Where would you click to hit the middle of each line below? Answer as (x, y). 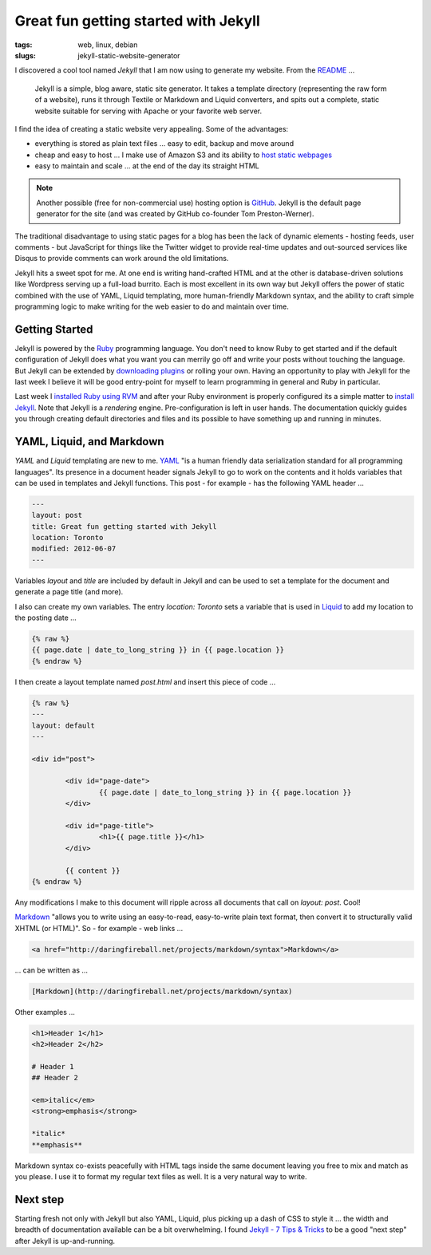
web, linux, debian (108, 45)
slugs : (25, 55)
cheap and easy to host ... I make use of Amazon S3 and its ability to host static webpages (184, 155)
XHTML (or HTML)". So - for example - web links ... (99, 928)
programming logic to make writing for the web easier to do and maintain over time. (152, 306)
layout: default (63, 725)
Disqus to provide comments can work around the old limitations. (122, 258)
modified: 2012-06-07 (74, 549)
